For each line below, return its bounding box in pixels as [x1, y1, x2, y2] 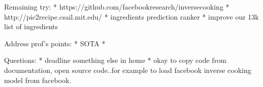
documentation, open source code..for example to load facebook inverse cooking [4, 64, 251, 75]
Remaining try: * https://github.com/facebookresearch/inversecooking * [4, 2, 229, 12]
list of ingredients [4, 21, 58, 32]
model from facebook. [4, 74, 72, 85]
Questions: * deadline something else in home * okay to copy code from [4, 55, 226, 65]
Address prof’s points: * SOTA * [4, 38, 106, 48]
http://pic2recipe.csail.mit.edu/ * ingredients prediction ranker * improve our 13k [4, 11, 259, 22]
